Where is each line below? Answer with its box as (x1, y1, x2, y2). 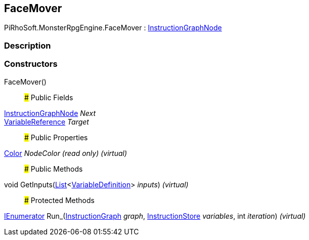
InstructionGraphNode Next (4, 108, 96, 117)
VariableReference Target (4, 117, 89, 126)
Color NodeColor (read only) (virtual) (4, 148, 127, 157)
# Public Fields (24, 93, 73, 102)
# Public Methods (24, 164, 83, 173)
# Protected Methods (24, 195, 95, 205)
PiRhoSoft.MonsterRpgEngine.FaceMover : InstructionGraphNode (4, 23, 222, 32)
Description (4, 40, 51, 51)
